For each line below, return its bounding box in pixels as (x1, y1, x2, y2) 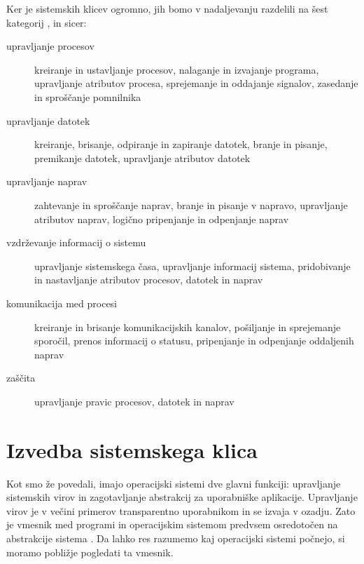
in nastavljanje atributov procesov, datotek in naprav (34, 272, 263, 287)
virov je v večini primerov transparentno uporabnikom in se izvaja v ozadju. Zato (6, 503, 356, 518)
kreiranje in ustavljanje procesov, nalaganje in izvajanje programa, (34, 62, 319, 76)
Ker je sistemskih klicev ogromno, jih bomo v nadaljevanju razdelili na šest (6, 1, 328, 15)
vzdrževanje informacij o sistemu (6, 235, 146, 250)
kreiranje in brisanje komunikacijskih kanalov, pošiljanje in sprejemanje (34, 319, 341, 334)
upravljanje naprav (6, 174, 87, 189)
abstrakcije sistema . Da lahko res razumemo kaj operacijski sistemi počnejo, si (6, 530, 345, 545)
